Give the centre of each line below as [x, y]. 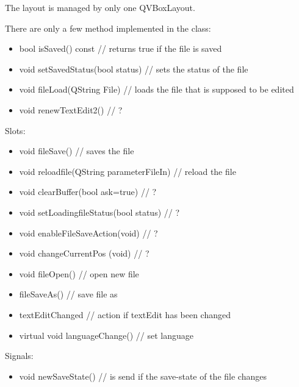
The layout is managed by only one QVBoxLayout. [100, 7]
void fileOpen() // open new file [79, 273]
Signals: [19, 356]
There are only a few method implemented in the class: [108, 28]
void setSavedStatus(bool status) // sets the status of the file [134, 69]
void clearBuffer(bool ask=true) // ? [88, 192]
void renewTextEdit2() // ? [71, 109]
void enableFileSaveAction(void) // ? [88, 233]
